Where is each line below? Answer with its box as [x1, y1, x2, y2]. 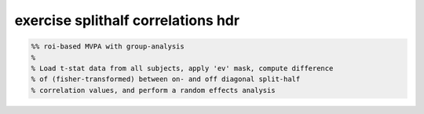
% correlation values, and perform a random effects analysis [31, 86, 276, 94]
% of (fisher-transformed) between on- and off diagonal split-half [31, 75, 301, 84]
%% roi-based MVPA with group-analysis [31, 42, 185, 51]
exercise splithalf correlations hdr [14, 12, 239, 29]
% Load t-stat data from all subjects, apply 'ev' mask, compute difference [31, 63, 334, 73]
